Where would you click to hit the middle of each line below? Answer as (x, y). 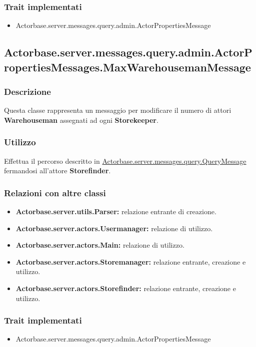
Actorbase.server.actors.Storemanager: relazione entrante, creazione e (131, 261)
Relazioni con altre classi (55, 192)
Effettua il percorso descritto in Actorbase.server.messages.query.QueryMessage (125, 161)
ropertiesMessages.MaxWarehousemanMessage (127, 67)
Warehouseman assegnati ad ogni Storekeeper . (81, 120)
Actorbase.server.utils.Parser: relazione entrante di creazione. (116, 211)
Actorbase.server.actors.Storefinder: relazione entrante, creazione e (126, 288)
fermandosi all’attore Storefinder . (57, 171)
